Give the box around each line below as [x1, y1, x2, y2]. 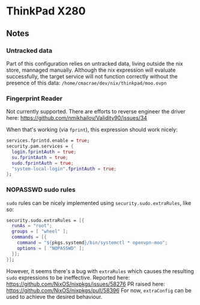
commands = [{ [11, 234, 47, 241]
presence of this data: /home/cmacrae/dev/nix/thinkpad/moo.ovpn [6, 79, 167, 86]
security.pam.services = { [6, 143, 74, 149]
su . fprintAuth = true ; [11, 154, 68, 160]
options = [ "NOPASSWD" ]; [17, 245, 85, 251]
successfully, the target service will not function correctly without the [6, 72, 178, 80]
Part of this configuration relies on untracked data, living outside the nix [6, 60, 183, 67]
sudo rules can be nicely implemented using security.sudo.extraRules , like [6, 199, 192, 206]
